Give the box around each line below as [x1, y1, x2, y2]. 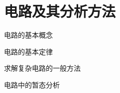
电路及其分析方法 [4, 1, 116, 21]
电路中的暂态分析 [4, 79, 60, 90]
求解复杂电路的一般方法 [4, 63, 81, 73]
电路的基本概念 [4, 30, 53, 40]
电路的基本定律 [4, 46, 53, 56]
